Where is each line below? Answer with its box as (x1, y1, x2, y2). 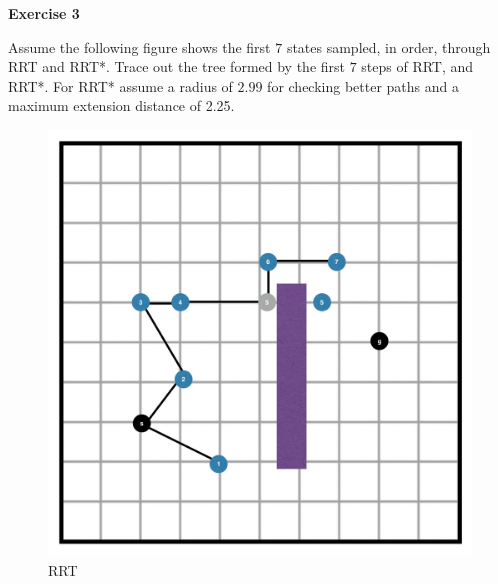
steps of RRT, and (361, 56, 474, 77)
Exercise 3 (8, 3, 80, 23)
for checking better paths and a (267, 75, 459, 96)
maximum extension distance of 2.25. (8, 95, 235, 116)
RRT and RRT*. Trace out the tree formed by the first (8, 56, 345, 77)
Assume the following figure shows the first (8, 36, 271, 57)
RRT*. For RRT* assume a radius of (8, 75, 233, 96)
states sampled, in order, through (286, 36, 491, 57)
